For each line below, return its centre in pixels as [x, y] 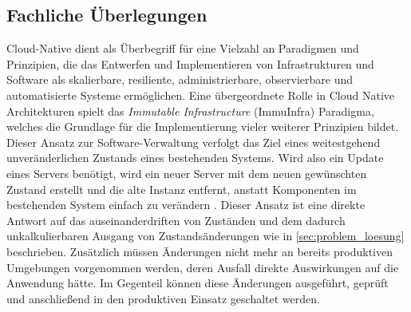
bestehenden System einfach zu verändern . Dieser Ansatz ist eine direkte [186, 205]
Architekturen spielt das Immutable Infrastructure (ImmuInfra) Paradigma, [190, 111]
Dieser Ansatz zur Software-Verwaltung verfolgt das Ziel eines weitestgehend [194, 142]
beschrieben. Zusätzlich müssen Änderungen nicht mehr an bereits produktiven [200, 251]
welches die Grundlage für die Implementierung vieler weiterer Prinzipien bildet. [203, 126]
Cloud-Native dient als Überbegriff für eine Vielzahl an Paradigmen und [183, 48]
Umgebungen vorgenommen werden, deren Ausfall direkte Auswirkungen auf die [203, 267]
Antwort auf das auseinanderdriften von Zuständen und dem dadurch [176, 220]
